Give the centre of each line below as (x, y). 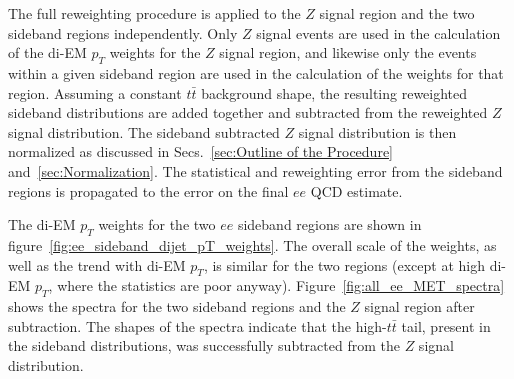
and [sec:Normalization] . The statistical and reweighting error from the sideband (255, 170)
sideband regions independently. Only (123, 32)
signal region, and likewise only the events (348, 52)
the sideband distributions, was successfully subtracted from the (204, 345)
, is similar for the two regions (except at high (344, 264)
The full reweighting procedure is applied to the (154, 13)
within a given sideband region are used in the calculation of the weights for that (256, 72)
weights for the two (157, 224)
